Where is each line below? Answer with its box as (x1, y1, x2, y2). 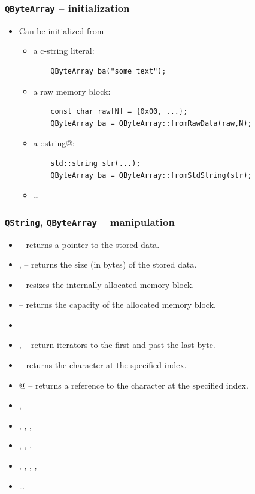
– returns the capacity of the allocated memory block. (19, 298, 216, 311)
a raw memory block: (33, 84, 111, 97)
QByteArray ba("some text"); (50, 66, 166, 75)
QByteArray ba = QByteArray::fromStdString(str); (50, 171, 252, 180)
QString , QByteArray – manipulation (5, 214, 175, 229)
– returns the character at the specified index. (19, 359, 187, 371)
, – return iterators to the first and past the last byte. (19, 338, 215, 351)
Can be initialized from (19, 24, 104, 37)
